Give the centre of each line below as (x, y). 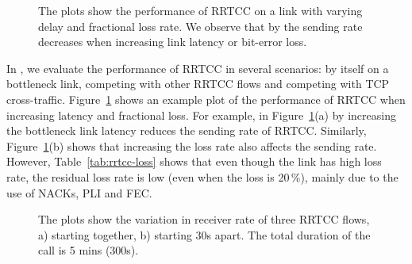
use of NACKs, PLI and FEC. (79, 192)
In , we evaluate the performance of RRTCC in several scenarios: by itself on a (198, 68)
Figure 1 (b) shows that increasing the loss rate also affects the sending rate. (192, 145)
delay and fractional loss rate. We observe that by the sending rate (200, 26)
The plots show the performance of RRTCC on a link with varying (200, 10)
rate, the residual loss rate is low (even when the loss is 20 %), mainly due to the (202, 176)
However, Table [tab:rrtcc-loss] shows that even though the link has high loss (194, 161)
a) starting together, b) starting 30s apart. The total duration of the (204, 234)
